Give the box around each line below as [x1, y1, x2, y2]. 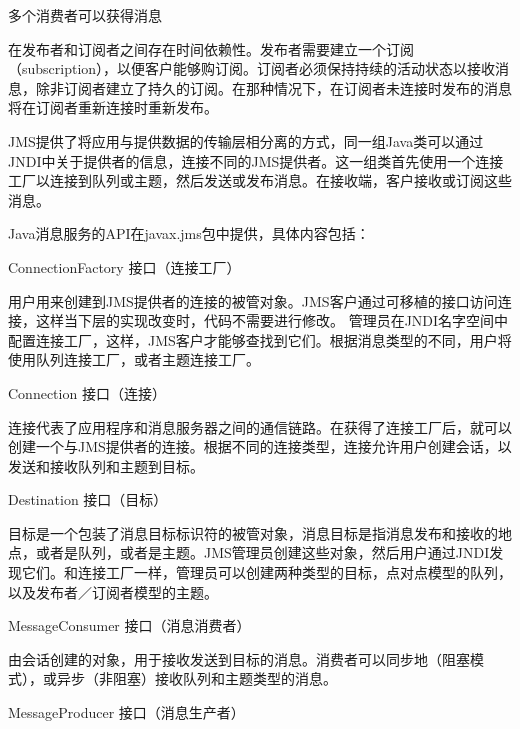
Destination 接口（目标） [8, 489, 168, 510]
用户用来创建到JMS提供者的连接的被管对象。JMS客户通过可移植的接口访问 [8, 290, 498, 311]
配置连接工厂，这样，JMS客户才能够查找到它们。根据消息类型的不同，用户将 [8, 329, 512, 350]
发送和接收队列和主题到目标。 [8, 455, 204, 476]
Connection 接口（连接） [8, 382, 166, 403]
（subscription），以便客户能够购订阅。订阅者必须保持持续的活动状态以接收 [8, 58, 496, 79]
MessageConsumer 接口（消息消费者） [8, 615, 251, 636]
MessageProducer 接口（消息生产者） [8, 702, 245, 723]
